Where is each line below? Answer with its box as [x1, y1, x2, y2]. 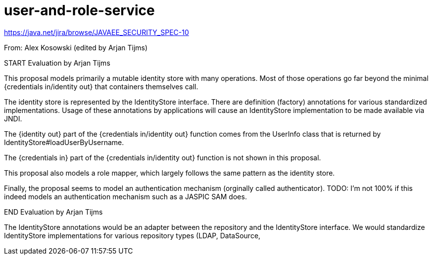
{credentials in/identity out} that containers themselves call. [4, 82, 198, 91]
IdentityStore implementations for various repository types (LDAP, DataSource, [4, 231, 261, 240]
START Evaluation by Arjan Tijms [4, 58, 110, 67]
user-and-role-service [4, 2, 155, 19]
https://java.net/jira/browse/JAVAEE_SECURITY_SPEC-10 [4, 28, 189, 37]
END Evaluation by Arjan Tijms [4, 207, 103, 216]
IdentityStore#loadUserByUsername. [4, 138, 124, 147]
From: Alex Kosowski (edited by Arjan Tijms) [4, 43, 148, 52]
